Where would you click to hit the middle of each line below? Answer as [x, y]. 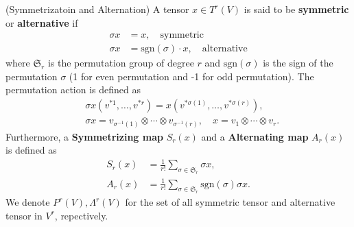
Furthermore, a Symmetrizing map [84, 136]
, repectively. [81, 215]
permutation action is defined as [73, 89]
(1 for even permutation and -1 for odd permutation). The [191, 76]
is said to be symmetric [296, 9]
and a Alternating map [255, 136]
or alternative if [42, 22]
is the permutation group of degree [121, 63]
